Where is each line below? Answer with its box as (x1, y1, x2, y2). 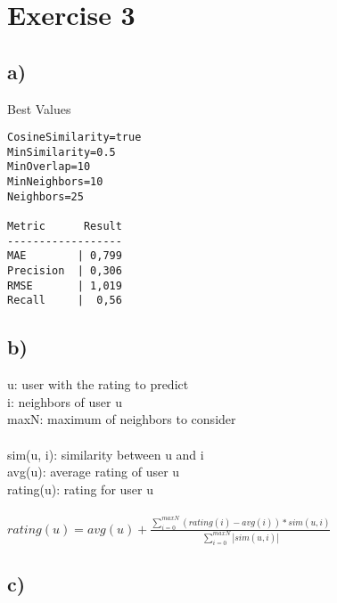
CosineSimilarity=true (7, 131, 142, 144)
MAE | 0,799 (7, 249, 122, 263)
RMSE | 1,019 (7, 279, 122, 292)
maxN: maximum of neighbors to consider (7, 410, 236, 428)
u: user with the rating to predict (7, 375, 189, 394)
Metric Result (7, 220, 122, 233)
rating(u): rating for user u (7, 479, 153, 498)
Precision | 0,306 (7, 265, 122, 278)
